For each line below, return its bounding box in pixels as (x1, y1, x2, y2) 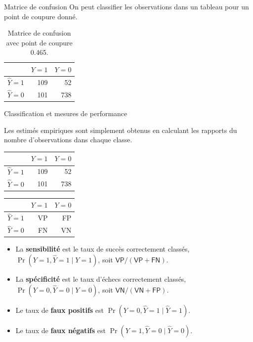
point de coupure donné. (4, 11, 78, 21)
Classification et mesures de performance (4, 108, 127, 119)
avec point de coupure (6, 37, 73, 47)
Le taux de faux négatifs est (15, 325, 106, 335)
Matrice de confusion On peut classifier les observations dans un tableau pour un (4, 1, 249, 11)
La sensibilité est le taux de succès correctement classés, (15, 244, 190, 254)
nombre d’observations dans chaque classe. (4, 134, 132, 145)
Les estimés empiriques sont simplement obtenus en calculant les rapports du (4, 125, 237, 135)
